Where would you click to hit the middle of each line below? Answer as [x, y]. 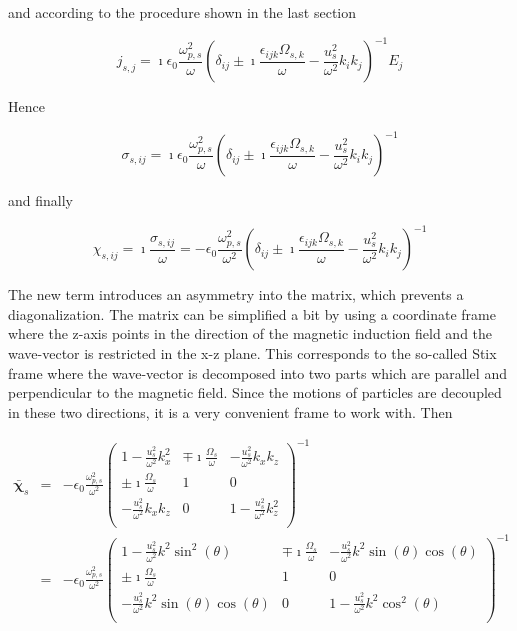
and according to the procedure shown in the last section [182, 12]
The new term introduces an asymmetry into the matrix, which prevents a [236, 294]
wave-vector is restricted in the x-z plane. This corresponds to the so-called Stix [252, 353]
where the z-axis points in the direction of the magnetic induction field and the [250, 333]
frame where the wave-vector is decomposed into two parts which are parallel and [257, 372]
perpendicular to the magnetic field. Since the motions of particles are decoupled [255, 392]
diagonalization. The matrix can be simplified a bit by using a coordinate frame [252, 313]
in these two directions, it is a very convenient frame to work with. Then [230, 411]
